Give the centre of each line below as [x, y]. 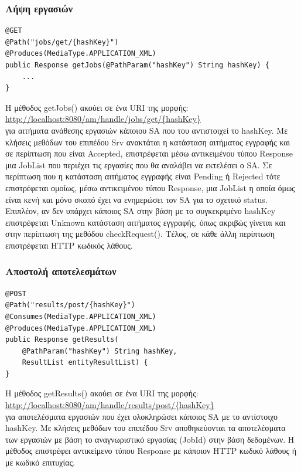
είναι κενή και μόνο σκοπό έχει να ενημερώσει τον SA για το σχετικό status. [136, 199]
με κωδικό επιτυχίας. [40, 462]
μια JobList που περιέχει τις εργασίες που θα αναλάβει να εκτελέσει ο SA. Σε [139, 164]
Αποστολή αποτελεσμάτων [61, 271]
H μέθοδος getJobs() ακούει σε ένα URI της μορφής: [97, 107]
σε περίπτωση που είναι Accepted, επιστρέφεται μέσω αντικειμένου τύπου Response [149, 153]
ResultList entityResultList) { [85, 363]
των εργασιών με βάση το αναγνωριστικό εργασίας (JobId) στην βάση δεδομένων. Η [150, 439]
